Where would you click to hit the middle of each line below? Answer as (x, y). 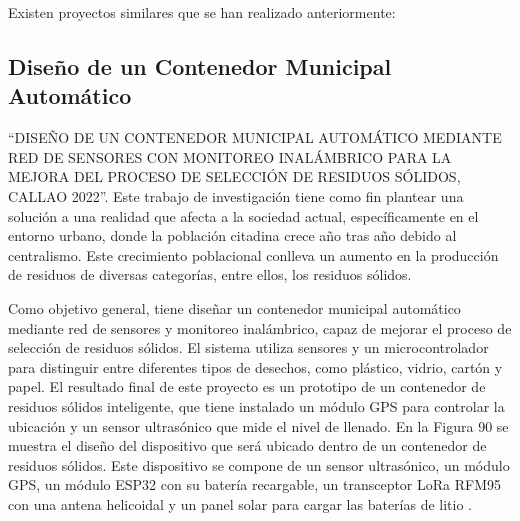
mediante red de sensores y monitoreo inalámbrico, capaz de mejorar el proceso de (260, 327)
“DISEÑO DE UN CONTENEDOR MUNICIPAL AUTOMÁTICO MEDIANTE (255, 137)
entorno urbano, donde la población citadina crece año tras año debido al (232, 235)
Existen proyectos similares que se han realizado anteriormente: (202, 12)
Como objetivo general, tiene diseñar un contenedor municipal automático (234, 307)
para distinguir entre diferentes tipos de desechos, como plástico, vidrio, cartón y (255, 366)
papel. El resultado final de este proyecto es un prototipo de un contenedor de (247, 386)
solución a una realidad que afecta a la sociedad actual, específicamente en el (243, 215)
